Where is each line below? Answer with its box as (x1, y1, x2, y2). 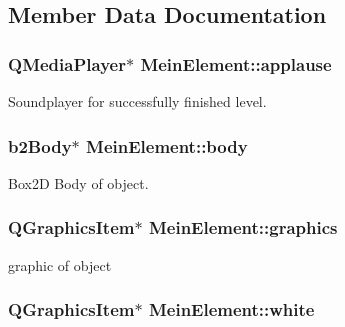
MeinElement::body (86, 133, 248, 158)
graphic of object (8, 254, 112, 275)
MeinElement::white (148, 297, 315, 322)
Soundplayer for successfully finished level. (8, 91, 267, 111)
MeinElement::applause (140, 51, 332, 76)
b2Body (8, 133, 72, 158)
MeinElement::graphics (148, 215, 338, 240)
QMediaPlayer (8, 51, 126, 76)
